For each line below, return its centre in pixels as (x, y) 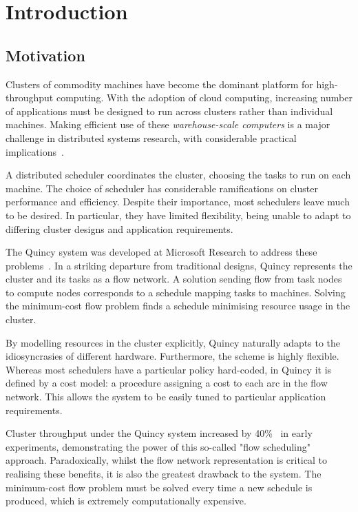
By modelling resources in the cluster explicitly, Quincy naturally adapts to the (173, 342)
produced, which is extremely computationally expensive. (126, 501)
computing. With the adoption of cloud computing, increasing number (204, 98)
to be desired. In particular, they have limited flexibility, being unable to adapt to (178, 215)
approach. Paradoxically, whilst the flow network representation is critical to (166, 460)
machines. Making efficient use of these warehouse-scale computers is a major (168, 124)
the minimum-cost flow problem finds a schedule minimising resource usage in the (178, 306)
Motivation (45, 55)
